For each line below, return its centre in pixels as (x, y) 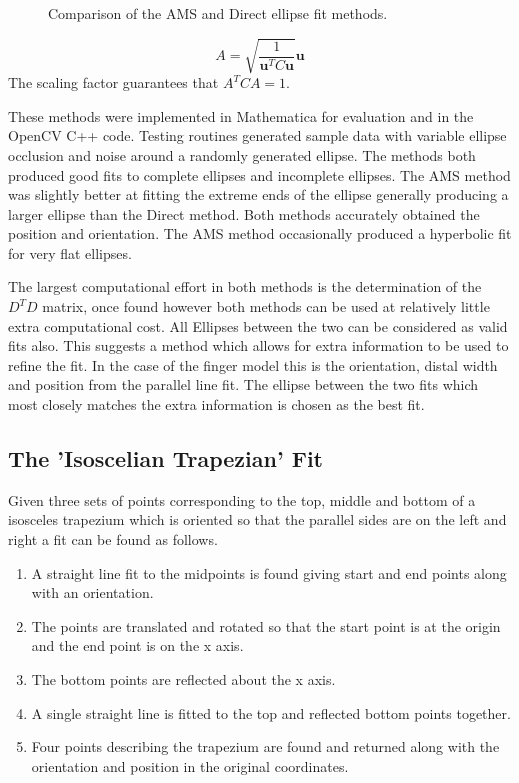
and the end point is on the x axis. (137, 645)
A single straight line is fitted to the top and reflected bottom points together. (271, 712)
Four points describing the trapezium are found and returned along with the (265, 746)
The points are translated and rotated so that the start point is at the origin (266, 625)
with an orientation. (92, 592)
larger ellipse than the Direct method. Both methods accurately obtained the (244, 213)
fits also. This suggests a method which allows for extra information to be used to (258, 345)
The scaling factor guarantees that (113, 82)
